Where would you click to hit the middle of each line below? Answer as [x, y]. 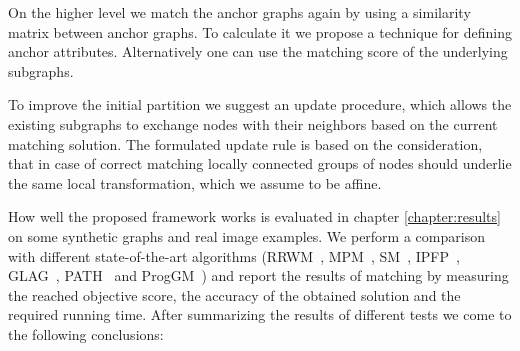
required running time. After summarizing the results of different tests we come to [260, 314]
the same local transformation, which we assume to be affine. [195, 182]
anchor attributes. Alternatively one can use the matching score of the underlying [258, 51]
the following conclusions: [86, 333]
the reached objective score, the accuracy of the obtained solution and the [234, 294]
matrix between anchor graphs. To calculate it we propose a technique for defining [260, 31]
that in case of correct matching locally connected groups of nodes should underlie [260, 163]
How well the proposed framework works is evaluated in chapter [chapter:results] [254, 216]
